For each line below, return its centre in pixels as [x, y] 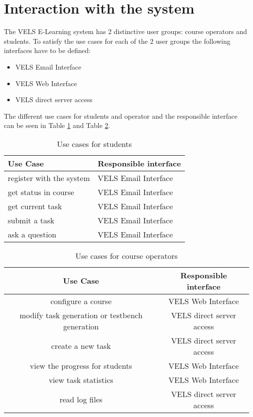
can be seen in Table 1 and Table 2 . [57, 125]
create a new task [81, 346]
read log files [81, 399]
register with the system [49, 178]
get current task [35, 206]
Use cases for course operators [126, 255]
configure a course [81, 301]
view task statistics [81, 380]
